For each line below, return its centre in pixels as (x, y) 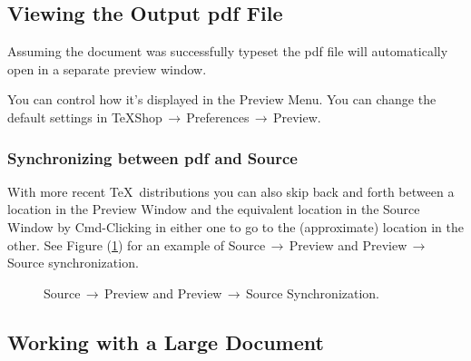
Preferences (218, 117)
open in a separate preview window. (107, 68)
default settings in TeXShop (85, 117)
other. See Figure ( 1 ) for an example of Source (137, 244)
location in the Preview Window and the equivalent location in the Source (214, 209)
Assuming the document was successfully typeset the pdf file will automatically (228, 51)
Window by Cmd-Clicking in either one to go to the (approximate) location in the (235, 226)
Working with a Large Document (166, 341)
